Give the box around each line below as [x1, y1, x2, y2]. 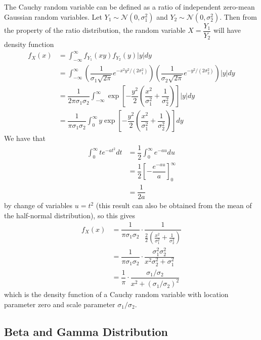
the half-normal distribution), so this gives [4, 210, 136, 220]
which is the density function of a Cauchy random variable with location [4, 289, 229, 300]
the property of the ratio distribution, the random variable [4, 25, 186, 35]
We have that [4, 133, 46, 143]
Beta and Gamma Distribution [4, 323, 168, 339]
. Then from [220, 11, 257, 22]
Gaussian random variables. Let [4, 11, 102, 22]
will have [213, 25, 241, 35]
